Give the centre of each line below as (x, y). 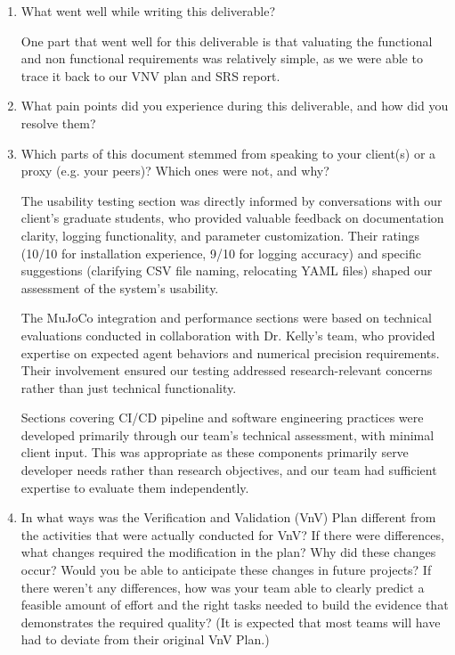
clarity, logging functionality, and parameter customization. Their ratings (220, 235)
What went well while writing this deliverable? (148, 11)
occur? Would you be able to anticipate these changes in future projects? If (226, 570)
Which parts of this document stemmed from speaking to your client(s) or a (228, 153)
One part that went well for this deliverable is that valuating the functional (227, 41)
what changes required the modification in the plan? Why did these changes (228, 552)
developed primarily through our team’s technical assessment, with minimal (227, 434)
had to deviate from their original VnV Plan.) (145, 639)
